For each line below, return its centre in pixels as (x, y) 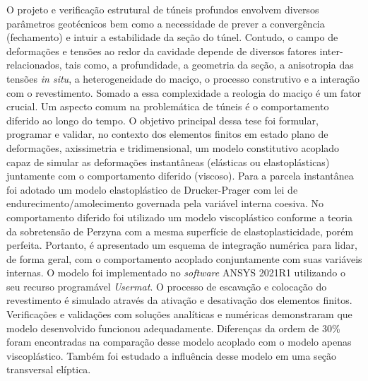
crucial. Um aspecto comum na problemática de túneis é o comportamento (168, 106)
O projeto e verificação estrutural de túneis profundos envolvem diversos (163, 9)
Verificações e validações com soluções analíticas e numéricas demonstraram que (179, 314)
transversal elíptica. (49, 369)
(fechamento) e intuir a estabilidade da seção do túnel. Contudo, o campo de (172, 37)
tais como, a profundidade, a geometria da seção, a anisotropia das (209, 65)
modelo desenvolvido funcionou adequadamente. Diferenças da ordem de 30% (173, 328)
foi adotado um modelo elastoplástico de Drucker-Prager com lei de (152, 189)
